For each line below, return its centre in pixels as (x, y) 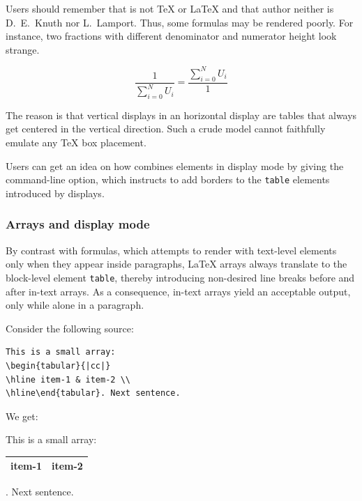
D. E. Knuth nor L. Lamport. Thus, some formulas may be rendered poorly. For (180, 22)
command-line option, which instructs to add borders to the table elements (168, 179)
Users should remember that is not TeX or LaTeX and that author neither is (170, 8)
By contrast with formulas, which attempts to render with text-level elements (171, 250)
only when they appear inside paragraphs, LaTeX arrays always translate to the (176, 264)
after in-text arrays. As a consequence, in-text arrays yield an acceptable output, (178, 291)
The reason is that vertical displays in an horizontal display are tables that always (181, 115)
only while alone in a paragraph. (75, 305)
